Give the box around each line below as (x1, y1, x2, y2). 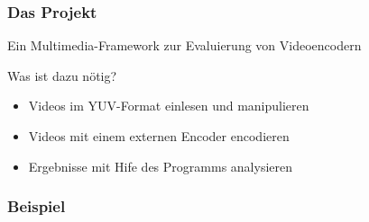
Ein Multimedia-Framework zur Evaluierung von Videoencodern (7, 36, 362, 55)
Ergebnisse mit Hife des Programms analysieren (28, 156, 292, 175)
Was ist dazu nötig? (7, 66, 117, 84)
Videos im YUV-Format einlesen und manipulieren (28, 96, 309, 115)
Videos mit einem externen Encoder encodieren (28, 127, 290, 145)
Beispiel (7, 195, 66, 218)
